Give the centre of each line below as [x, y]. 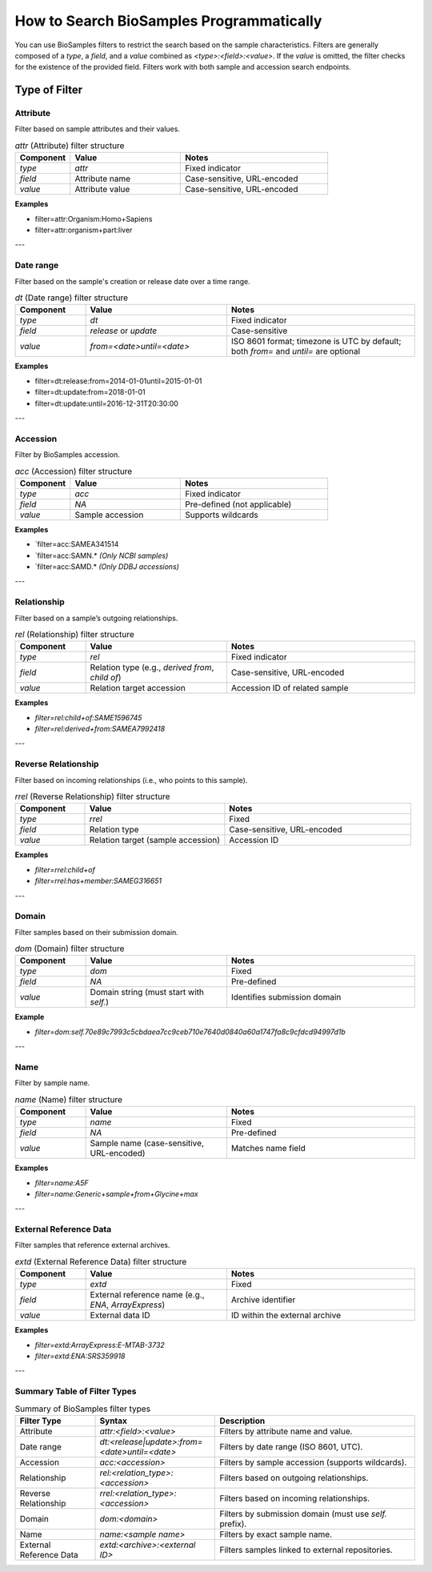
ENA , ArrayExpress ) [128, 1305]
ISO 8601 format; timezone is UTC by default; [316, 342]
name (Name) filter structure [69, 1099]
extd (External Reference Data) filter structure [101, 1262]
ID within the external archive [286, 1315]
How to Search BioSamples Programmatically [168, 21]
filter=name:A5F [62, 1183]
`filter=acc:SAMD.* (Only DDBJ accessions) [107, 566]
